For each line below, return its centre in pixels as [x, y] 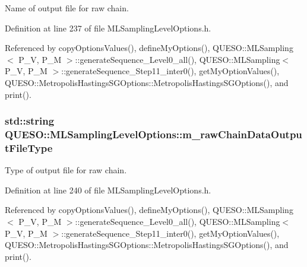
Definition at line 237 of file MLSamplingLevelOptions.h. [108, 28]
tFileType [29, 147]
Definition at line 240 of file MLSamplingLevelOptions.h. [108, 190]
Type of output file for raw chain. [66, 170]
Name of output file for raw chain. [67, 8]
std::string [30, 121]
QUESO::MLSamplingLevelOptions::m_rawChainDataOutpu [153, 134]
